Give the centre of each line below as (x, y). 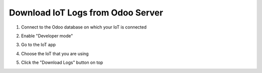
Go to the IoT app (38, 45)
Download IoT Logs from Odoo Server (86, 13)
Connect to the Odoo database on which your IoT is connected (84, 27)
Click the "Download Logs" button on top (62, 62)
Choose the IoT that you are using (55, 54)
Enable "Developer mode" (47, 36)
